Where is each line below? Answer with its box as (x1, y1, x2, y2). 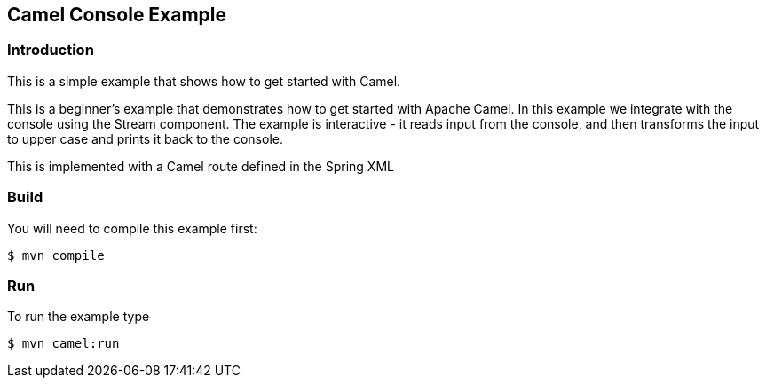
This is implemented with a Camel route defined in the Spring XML (7, 158, 394, 174)
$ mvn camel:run (7, 336, 120, 351)
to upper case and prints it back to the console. (7, 130, 283, 146)
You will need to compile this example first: (7, 220, 257, 236)
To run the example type (7, 309, 150, 325)
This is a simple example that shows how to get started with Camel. (7, 73, 401, 89)
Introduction (7, 41, 94, 59)
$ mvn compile (7, 247, 105, 263)
